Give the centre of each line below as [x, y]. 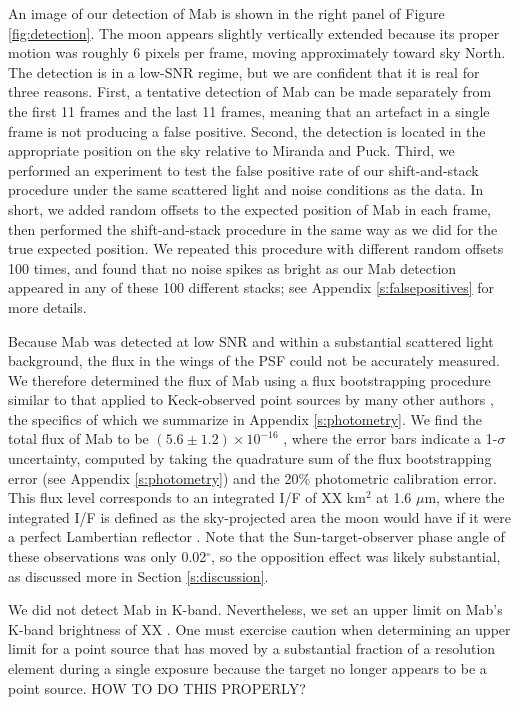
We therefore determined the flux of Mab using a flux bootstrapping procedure [249, 379]
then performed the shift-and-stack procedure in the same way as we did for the [253, 228]
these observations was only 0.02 [107, 556]
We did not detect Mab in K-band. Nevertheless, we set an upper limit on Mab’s [255, 609]
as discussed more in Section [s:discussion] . [138, 575]
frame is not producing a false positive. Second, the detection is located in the [247, 130]
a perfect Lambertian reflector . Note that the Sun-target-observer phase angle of [256, 536]
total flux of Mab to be [78, 438]
